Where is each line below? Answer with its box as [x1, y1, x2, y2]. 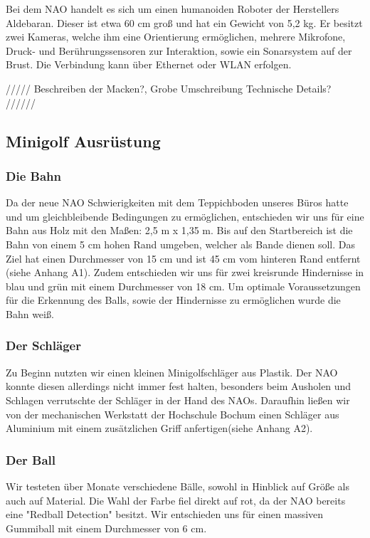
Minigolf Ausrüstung [6, 130, 161, 152]
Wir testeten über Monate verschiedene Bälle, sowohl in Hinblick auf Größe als [6, 478, 349, 493]
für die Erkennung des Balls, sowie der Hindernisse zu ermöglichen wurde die [6, 292, 341, 307]
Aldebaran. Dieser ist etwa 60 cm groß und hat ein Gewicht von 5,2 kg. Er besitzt [6, 15, 363, 30]
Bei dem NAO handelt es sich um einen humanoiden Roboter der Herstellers [6, 1, 339, 16]
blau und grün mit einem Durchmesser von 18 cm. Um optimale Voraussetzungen [6, 278, 361, 293]
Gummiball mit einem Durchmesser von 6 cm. [6, 520, 207, 535]
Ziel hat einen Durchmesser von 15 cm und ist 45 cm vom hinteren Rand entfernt [6, 250, 361, 265]
